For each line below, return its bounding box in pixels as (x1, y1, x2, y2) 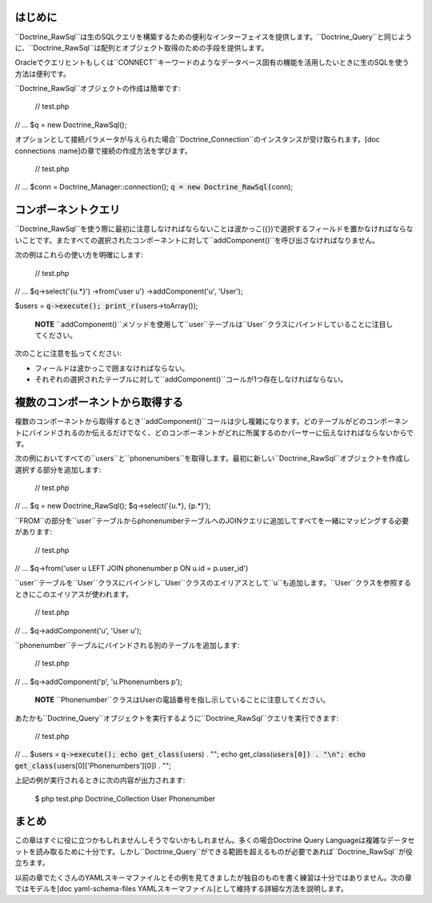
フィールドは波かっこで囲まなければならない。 (34, 363, 190, 373)
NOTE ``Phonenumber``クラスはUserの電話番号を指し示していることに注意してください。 (34, 695, 330, 705)
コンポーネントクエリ (14, 203, 120, 217)
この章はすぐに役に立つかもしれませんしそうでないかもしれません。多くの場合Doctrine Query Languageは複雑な (14, 836, 387, 845)
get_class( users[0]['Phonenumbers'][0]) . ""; (14, 761, 172, 770)
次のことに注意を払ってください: (14, 349, 122, 358)
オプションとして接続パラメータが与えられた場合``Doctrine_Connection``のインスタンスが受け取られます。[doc (14, 134, 380, 144)
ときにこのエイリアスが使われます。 (14, 589, 134, 599)
